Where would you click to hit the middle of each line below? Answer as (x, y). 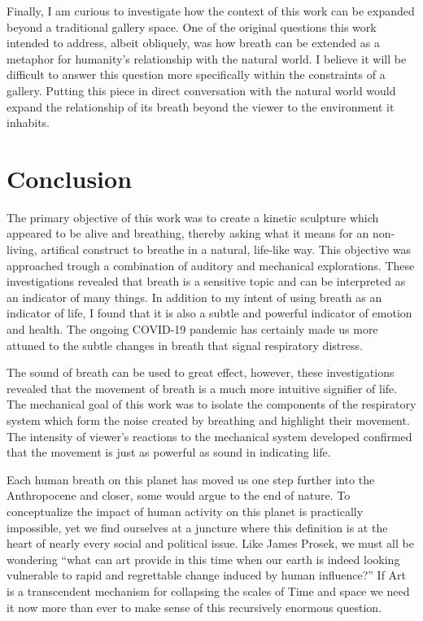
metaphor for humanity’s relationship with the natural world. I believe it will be (207, 58)
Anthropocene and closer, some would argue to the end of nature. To (179, 495)
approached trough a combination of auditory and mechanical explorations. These (211, 265)
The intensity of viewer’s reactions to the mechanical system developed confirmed (209, 436)
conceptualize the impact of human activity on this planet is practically (185, 511)
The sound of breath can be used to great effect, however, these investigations (201, 372)
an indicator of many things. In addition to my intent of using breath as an (194, 297)
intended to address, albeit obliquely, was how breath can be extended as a (193, 43)
